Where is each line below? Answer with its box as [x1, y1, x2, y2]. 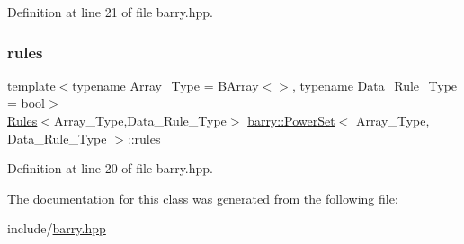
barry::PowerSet [247, 111, 335, 129]
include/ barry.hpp [7, 219, 106, 238]
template [7, 75, 56, 94]
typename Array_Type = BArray [72, 75, 259, 94]
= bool [7, 93, 46, 112]
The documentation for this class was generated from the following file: [7, 188, 398, 207]
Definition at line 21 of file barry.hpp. [7, 3, 213, 21]
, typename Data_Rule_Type [291, 75, 458, 94]
